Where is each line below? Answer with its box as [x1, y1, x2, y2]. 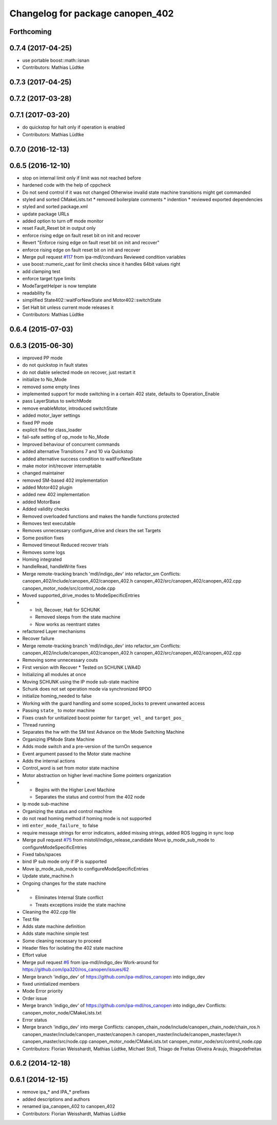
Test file [22, 916, 39, 922]
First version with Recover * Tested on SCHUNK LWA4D [22, 664, 141, 670]
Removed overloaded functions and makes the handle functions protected [22, 513, 180, 519]
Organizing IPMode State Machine [22, 736, 95, 742]
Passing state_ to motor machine [22, 707, 95, 714]
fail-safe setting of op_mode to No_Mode [22, 434, 110, 440]
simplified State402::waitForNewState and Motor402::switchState [22, 297, 162, 303]
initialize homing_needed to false [22, 693, 92, 699]
